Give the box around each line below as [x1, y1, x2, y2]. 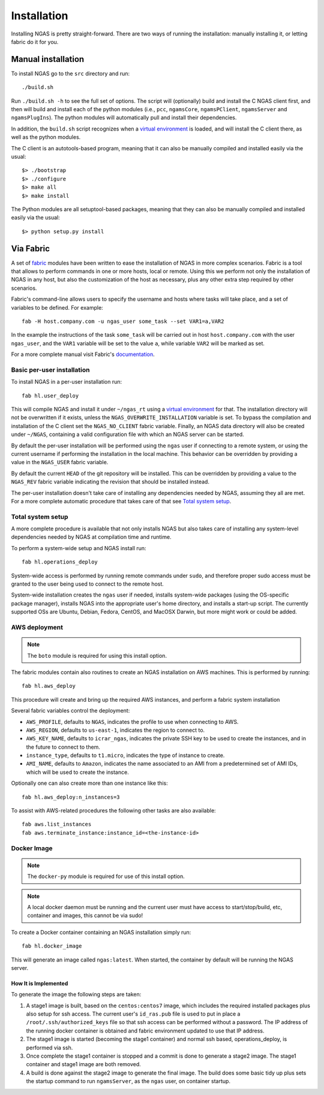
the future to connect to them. [26, 743, 100, 750]
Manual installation [11, 54, 85, 64]
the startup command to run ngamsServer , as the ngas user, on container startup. [26, 1078, 231, 1085]
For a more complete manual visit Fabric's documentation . [11, 351, 155, 358]
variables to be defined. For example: [11, 304, 103, 311]
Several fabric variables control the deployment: [11, 707, 130, 714]
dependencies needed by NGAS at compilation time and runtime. [11, 533, 172, 541]
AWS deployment [11, 623, 63, 631]
